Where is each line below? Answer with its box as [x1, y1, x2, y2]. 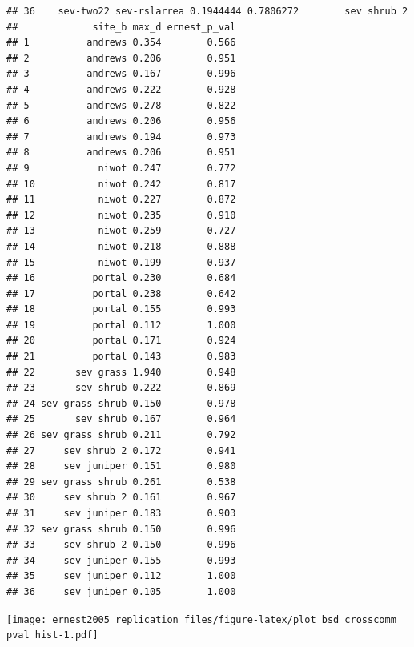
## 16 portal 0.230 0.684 [6, 272, 236, 284]
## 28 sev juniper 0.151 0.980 [6, 460, 236, 472]
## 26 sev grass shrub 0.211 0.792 [6, 429, 236, 441]
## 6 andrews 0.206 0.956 [6, 115, 236, 127]
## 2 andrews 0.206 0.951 [6, 52, 236, 64]
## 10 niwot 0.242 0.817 [6, 178, 236, 190]
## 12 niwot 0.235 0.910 [6, 209, 236, 221]
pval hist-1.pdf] [6, 629, 98, 641]
